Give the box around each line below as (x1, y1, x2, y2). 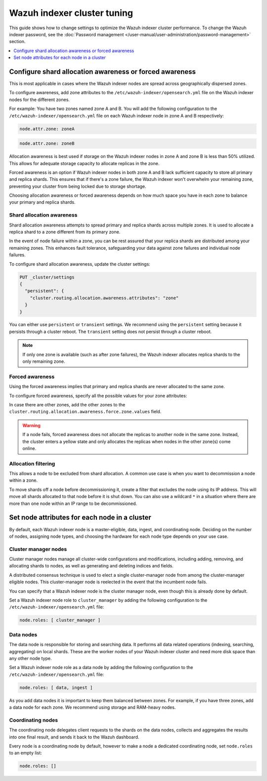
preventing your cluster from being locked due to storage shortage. (9, 183, 146, 189)
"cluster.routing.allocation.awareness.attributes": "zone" (30, 295, 179, 301)
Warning (22, 422, 41, 428)
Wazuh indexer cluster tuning (9, 7, 133, 18)
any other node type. (9, 655, 52, 661)
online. (22, 445, 37, 451)
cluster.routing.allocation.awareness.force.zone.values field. (9, 409, 162, 415)
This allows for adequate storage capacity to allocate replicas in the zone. (9, 160, 160, 166)
